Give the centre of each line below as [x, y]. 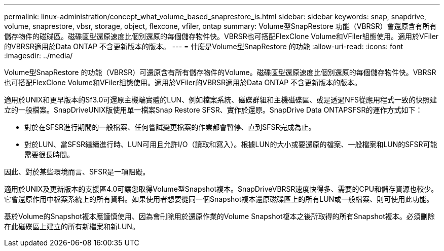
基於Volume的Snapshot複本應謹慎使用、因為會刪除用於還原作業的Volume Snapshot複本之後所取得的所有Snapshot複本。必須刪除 [219, 216]
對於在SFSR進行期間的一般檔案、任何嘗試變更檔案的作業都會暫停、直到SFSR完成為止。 [170, 127]
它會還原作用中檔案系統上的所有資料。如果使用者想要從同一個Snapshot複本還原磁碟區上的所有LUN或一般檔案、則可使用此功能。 [219, 199]
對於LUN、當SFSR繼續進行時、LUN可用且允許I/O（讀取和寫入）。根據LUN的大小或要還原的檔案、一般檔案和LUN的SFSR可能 [231, 144]
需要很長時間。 [49, 154]
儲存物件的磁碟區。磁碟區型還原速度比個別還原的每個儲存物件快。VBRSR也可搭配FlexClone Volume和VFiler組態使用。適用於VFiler [221, 36]
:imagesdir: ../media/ [39, 56]
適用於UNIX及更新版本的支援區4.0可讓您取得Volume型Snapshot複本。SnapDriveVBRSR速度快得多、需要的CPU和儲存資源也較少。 [221, 189]
